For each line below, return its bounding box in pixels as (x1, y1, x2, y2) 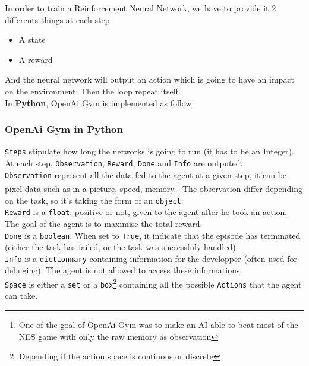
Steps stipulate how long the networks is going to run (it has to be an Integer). (5, 145, 294, 157)
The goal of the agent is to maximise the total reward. (5, 217, 203, 229)
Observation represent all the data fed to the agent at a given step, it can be (5, 168, 287, 181)
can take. (5, 289, 38, 302)
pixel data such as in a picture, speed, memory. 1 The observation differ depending (5, 181, 302, 194)
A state (18, 33, 46, 46)
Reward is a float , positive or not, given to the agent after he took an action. (5, 206, 288, 218)
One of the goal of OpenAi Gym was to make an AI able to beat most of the (18, 318, 298, 330)
